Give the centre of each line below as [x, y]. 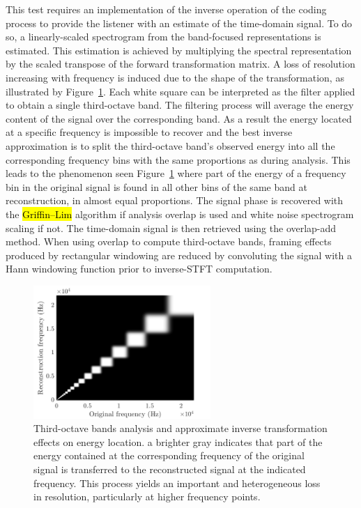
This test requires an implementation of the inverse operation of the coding [166, 9]
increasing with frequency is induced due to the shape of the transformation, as [175, 77]
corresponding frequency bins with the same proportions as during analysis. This [178, 159]
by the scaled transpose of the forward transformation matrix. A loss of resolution [180, 64]
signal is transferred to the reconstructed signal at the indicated [170, 469]
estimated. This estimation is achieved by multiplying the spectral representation [179, 50]
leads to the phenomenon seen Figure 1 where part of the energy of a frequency [176, 173]
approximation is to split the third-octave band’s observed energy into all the [170, 145]
